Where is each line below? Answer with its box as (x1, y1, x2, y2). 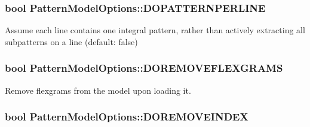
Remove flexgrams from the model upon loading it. (5, 84, 191, 96)
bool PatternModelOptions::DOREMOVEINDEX (5, 109, 248, 124)
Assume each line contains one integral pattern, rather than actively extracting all (5, 24, 305, 36)
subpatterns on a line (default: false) (5, 35, 138, 47)
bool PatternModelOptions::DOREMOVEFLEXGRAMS (5, 61, 283, 75)
